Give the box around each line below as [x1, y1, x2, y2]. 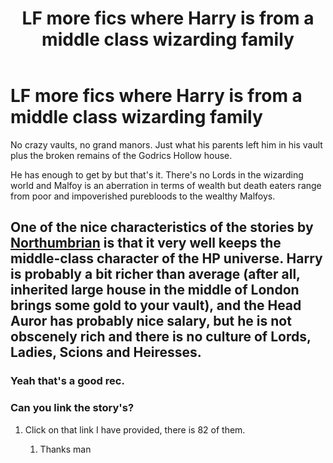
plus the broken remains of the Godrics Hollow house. [10, 149, 233, 161]
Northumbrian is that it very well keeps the [10, 235, 282, 252]
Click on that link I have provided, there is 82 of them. [24, 423, 246, 436]
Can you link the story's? [10, 401, 135, 415]
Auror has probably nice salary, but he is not [10, 313, 292, 330]
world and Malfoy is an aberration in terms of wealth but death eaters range [10, 179, 322, 191]
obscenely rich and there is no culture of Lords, [10, 328, 312, 346]
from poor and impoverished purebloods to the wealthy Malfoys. [10, 190, 276, 202]
